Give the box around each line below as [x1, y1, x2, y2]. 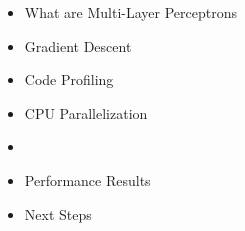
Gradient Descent [24, 35, 132, 56]
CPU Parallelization [24, 102, 148, 123]
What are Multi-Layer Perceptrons [24, 2, 237, 22]
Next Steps [24, 203, 92, 224]
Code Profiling [24, 69, 114, 90]
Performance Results [24, 169, 151, 190]
